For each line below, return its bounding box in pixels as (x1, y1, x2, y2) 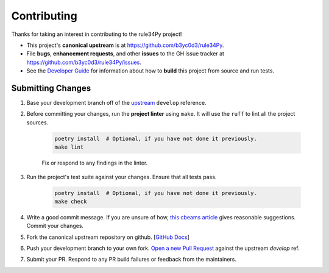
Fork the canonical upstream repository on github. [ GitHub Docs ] (26, 233, 190, 241)
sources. (26, 119, 49, 126)
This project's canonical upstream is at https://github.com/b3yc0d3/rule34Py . (26, 41, 224, 49)
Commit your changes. (26, 222, 84, 230)
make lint (54, 144, 84, 151)
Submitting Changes (11, 83, 91, 93)
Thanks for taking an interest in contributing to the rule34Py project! (11, 30, 182, 38)
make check (54, 198, 87, 205)
